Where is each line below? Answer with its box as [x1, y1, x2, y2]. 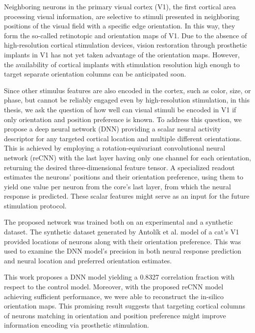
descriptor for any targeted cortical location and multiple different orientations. [4, 133, 242, 143]
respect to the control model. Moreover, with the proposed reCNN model [4, 282, 224, 292]
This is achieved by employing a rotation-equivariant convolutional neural [4, 143, 226, 153]
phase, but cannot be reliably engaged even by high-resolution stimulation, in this [4, 95, 250, 105]
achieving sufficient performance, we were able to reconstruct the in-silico [4, 291, 224, 301]
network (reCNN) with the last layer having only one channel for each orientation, [4, 152, 251, 162]
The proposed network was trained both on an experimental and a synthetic [4, 217, 233, 227]
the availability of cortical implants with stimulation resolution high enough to [4, 59, 240, 69]
